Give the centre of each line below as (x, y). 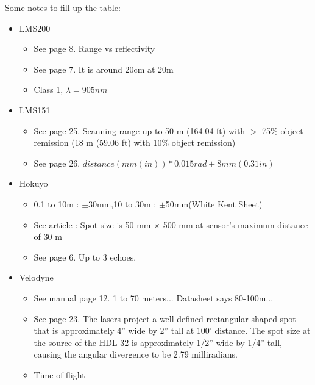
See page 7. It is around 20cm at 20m (104, 69)
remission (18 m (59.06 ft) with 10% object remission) (135, 142)
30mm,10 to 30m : (122, 203)
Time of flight (59, 374)
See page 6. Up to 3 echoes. (85, 257)
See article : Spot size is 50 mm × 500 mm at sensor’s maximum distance (171, 224)
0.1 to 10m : (56, 203)
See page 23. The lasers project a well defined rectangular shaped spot (165, 318)
